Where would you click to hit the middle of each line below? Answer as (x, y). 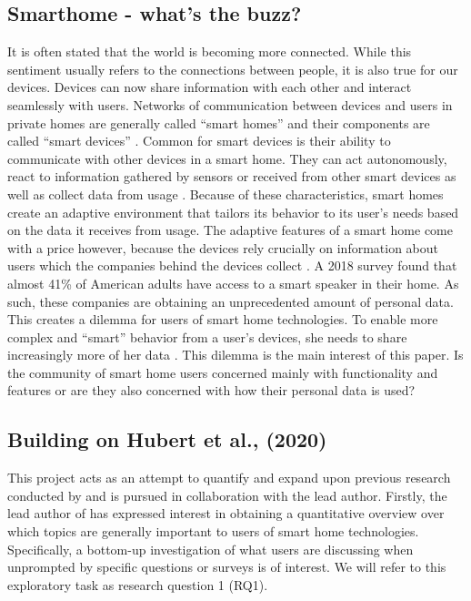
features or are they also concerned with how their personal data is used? (211, 390)
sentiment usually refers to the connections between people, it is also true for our (233, 69)
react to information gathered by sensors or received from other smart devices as (232, 176)
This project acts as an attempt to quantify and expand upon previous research (229, 478)
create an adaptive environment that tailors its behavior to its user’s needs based (233, 212)
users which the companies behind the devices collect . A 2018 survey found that (232, 265)
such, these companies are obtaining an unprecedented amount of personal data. (230, 301)
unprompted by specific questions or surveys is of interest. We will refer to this (227, 567)
